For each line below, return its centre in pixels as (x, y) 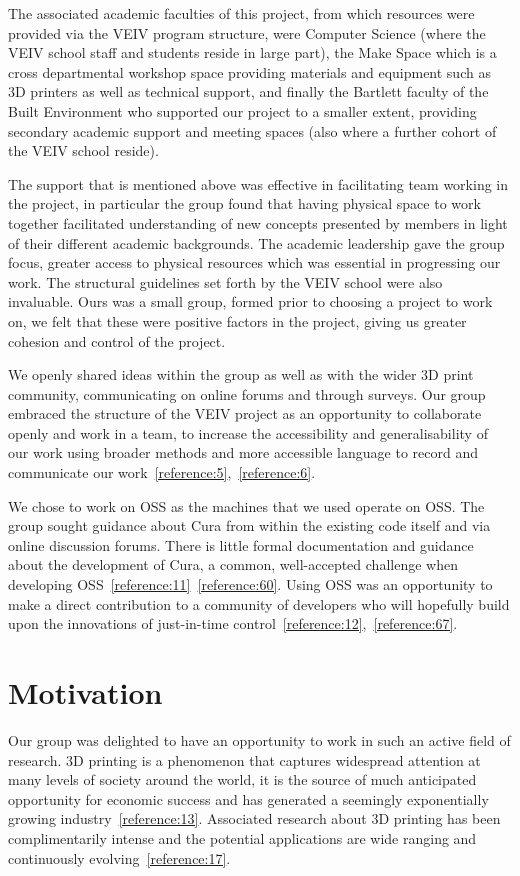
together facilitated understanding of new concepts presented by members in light (258, 222)
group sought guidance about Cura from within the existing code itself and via (249, 525)
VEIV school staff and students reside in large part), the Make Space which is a (252, 52)
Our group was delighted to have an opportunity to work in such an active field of (259, 739)
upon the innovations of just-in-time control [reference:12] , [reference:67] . (233, 623)
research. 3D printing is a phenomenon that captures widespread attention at (244, 759)
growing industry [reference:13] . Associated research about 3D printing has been (254, 818)
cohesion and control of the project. (117, 340)
